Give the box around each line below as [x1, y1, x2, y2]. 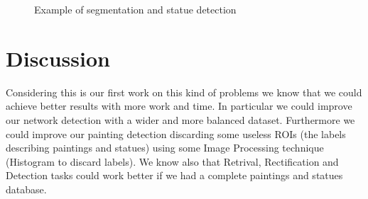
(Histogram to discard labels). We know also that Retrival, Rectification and [6, 154, 339, 169]
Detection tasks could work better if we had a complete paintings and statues [6, 168, 343, 183]
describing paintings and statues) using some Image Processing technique [6, 140, 324, 155]
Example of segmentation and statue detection [34, 2, 237, 16]
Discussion [6, 43, 110, 72]
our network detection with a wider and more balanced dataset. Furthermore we [6, 112, 355, 127]
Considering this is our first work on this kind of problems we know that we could [6, 84, 362, 99]
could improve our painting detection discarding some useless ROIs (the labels [6, 126, 346, 141]
